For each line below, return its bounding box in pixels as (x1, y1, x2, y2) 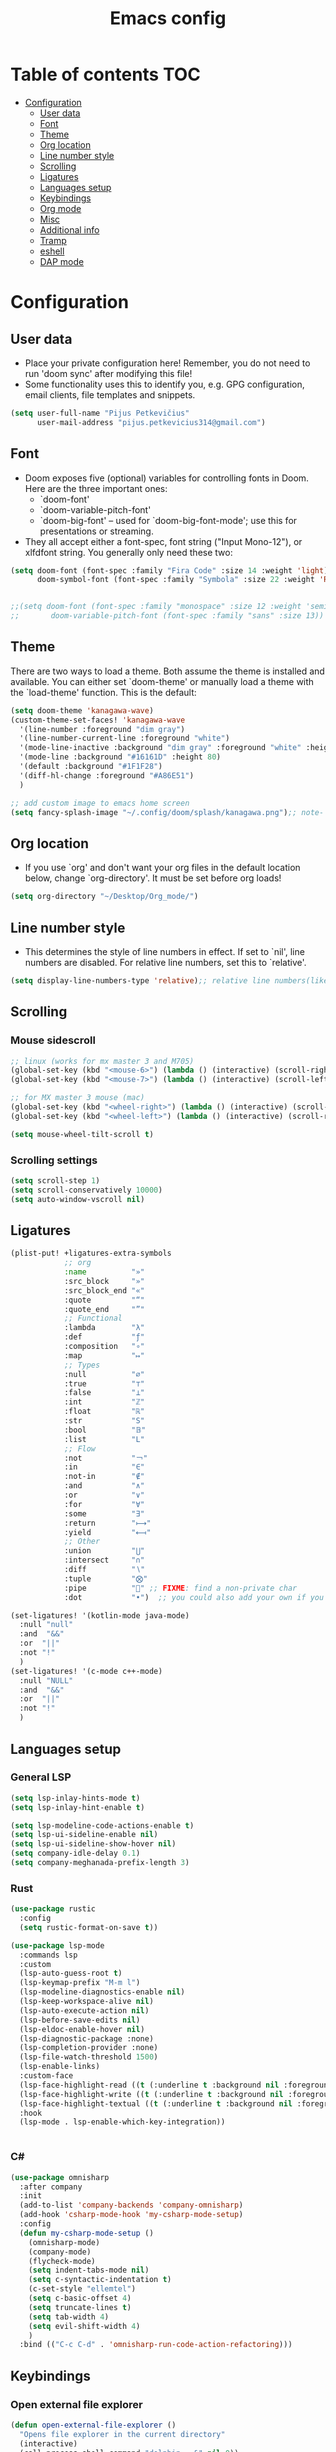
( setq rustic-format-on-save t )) (19, 1922, 159, 1932)
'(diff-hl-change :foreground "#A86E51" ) (19, 770, 195, 781)
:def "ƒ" (63, 1332, 145, 1342)
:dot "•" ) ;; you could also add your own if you (63, 1592, 325, 1602)
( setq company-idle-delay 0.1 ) (10, 1848, 141, 1859)
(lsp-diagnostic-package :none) (19, 2033, 155, 2044)
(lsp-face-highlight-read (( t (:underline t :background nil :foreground (19, 2080, 333, 2090)
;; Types (63, 1360, 101, 1370)
